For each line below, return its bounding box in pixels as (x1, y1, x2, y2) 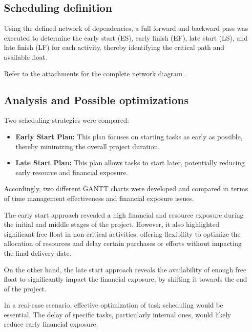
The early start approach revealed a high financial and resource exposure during (4, 209, 244, 220)
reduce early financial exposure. (4, 319, 98, 329)
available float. (4, 51, 47, 62)
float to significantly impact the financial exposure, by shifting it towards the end (4, 274, 247, 284)
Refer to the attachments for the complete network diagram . (4, 68, 187, 78)
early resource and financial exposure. (15, 167, 128, 177)
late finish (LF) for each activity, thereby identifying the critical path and (4, 42, 224, 52)
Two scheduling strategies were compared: (4, 115, 129, 125)
